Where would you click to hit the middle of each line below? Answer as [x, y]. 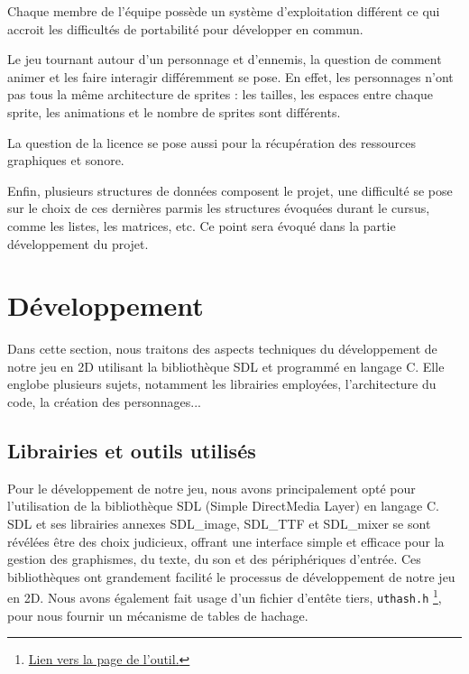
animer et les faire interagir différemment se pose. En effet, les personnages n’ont [230, 76]
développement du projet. [78, 243]
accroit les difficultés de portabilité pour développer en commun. [185, 28]
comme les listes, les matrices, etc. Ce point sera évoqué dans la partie [202, 225]
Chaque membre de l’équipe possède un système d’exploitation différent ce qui [224, 11]
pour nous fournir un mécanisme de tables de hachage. [158, 615]
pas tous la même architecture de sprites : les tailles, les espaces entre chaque [221, 94]
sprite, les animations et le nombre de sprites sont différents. [174, 111]
